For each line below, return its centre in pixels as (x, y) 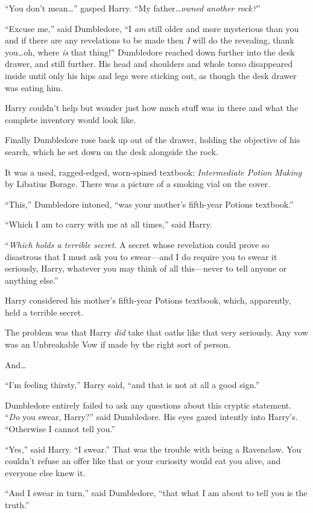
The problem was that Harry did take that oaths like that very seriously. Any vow (156, 332)
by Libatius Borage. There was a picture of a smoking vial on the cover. (138, 184)
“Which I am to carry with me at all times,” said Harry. (109, 224)
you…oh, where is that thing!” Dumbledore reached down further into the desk (150, 52)
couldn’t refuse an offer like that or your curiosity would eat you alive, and (143, 461)
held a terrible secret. (44, 312)
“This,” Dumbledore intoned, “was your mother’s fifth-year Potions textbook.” (149, 204)
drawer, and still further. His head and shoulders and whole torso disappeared (149, 64)
